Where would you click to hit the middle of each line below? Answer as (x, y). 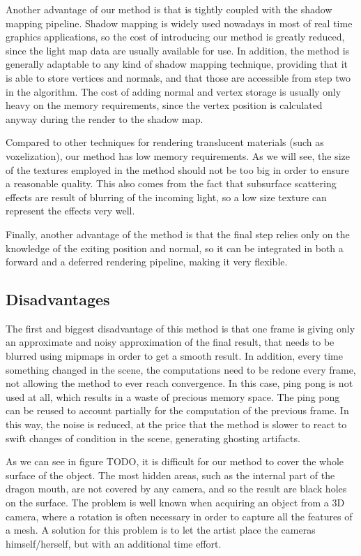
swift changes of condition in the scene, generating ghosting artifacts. (153, 438)
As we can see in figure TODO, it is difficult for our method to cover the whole (175, 461)
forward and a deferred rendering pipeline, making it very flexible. (147, 262)
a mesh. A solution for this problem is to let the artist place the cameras (161, 530)
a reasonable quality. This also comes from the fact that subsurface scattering (171, 183)
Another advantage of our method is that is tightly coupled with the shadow (169, 9)
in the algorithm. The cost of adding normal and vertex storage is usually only (174, 91)
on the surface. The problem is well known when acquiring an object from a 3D (175, 503)
